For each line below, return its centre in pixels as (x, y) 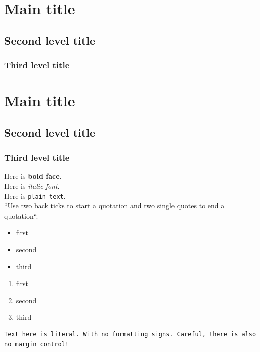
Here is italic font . (32, 186)
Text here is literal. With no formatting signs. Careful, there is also (130, 334)
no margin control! (36, 344)
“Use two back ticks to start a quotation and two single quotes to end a (114, 206)
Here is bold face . (33, 176)
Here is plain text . (35, 196)
